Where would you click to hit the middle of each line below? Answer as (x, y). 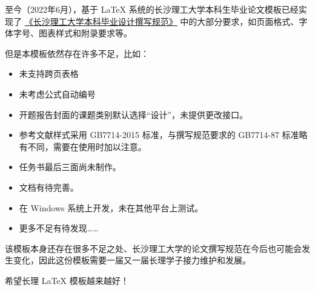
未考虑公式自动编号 (57, 94)
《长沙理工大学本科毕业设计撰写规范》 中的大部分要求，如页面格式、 (162, 21)
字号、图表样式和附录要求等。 (72, 33)
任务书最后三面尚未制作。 (70, 167)
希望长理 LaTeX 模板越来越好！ (67, 280)
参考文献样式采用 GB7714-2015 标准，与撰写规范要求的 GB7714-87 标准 (159, 135)
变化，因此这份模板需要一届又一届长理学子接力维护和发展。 (132, 260)
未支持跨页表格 (49, 74)
